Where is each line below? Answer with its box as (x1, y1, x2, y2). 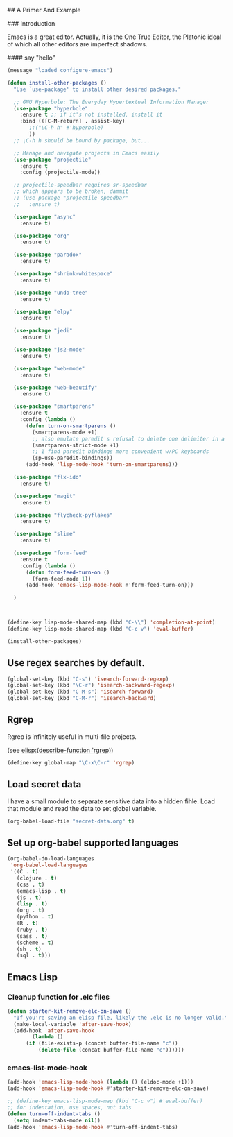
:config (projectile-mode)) (19, 169, 101, 176)
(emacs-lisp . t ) (16, 887, 67, 894)
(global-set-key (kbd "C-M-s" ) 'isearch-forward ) (7, 688, 154, 696)
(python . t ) (16, 914, 54, 921)
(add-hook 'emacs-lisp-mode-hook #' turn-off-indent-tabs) (7, 1123, 178, 1130)
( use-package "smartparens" (13, 403, 95, 410)
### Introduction (7, 19, 55, 27)
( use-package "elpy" (13, 308, 73, 315)
